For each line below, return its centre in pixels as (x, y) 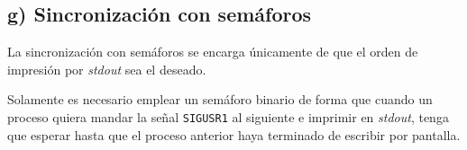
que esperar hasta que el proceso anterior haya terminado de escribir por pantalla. (234, 134)
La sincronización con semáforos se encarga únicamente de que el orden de (213, 52)
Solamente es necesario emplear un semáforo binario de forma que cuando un (220, 99)
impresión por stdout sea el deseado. (107, 69)
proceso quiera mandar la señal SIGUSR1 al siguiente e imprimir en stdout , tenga (228, 116)
